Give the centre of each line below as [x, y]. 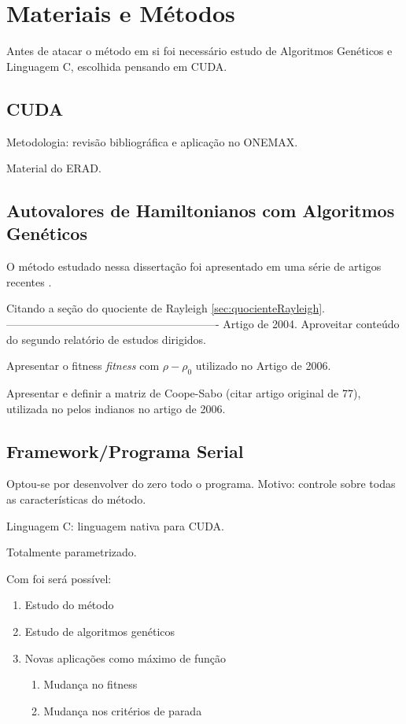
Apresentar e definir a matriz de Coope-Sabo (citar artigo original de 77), [184, 393]
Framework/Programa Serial [125, 451]
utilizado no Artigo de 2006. [263, 366]
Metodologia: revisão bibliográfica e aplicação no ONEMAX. [152, 141]
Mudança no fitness [90, 684]
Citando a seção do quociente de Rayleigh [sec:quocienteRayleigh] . [166, 308]
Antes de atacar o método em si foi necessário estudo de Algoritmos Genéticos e [199, 51]
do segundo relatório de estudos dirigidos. [107, 339]
